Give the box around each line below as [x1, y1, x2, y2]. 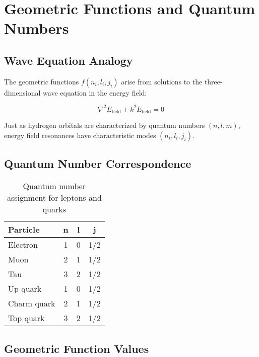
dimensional [4, 87, 41, 98]
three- [204, 76, 223, 86]
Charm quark [8, 297, 55, 309]
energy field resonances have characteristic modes [4, 129, 156, 140]
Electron [8, 239, 38, 251]
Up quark [8, 283, 42, 295]
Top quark [8, 312, 45, 324]
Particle [8, 224, 40, 236]
